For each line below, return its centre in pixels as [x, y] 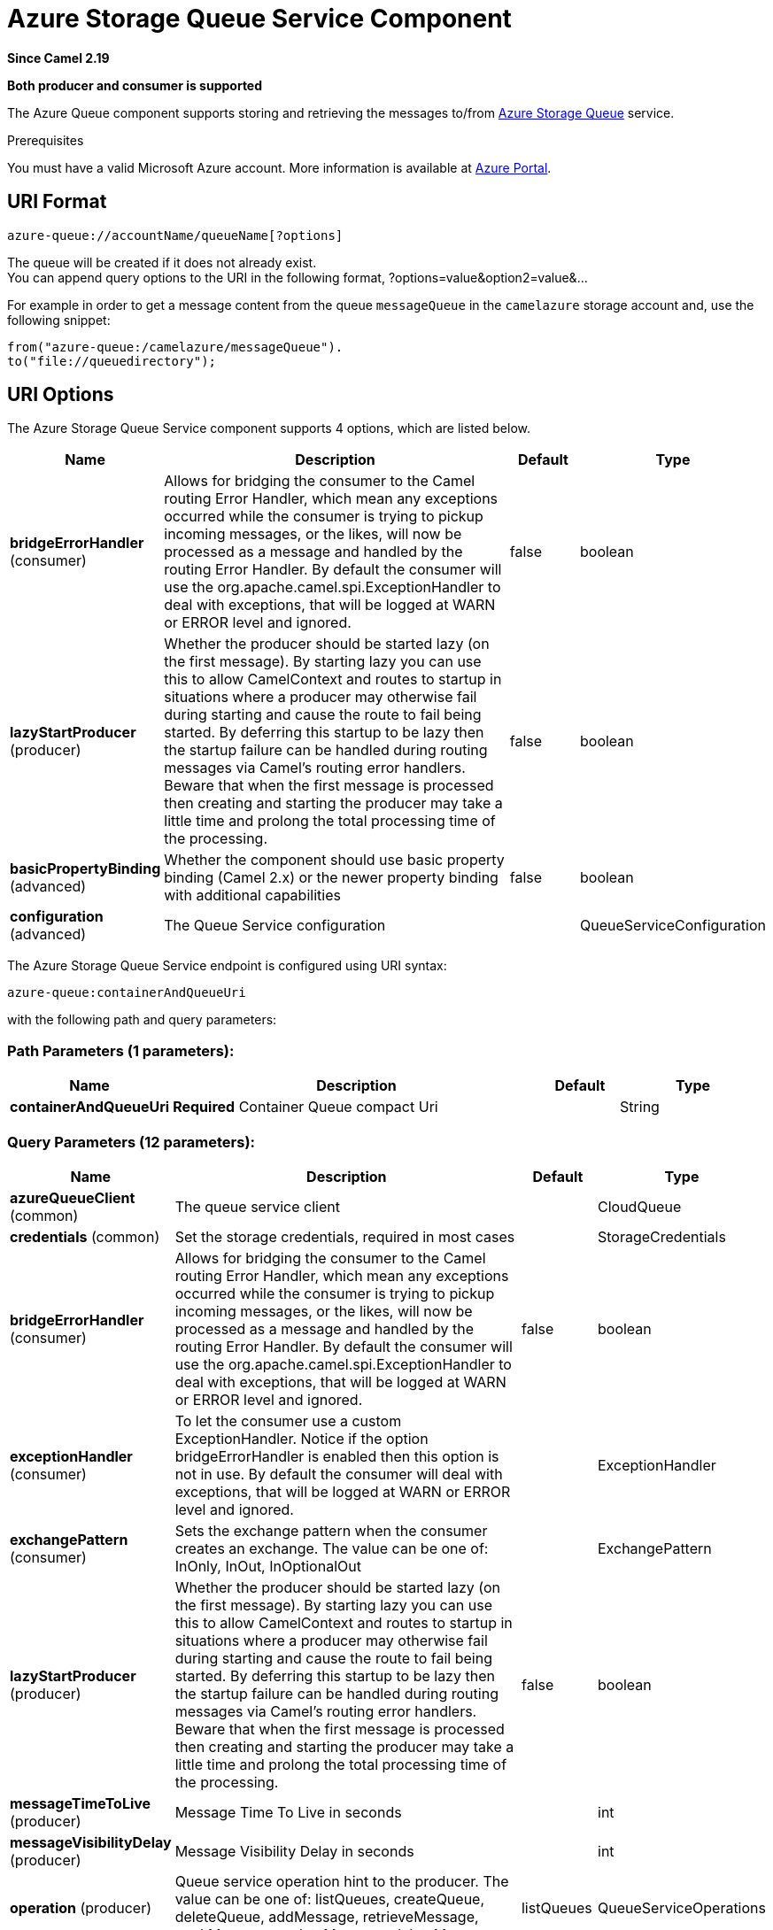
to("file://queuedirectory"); [112, 361]
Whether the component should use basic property [334, 860]
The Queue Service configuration [275, 926]
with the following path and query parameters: [142, 1020]
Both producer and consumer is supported [135, 85]
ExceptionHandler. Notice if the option [301, 1438]
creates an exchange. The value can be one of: [332, 1548]
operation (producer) [81, 1907]
